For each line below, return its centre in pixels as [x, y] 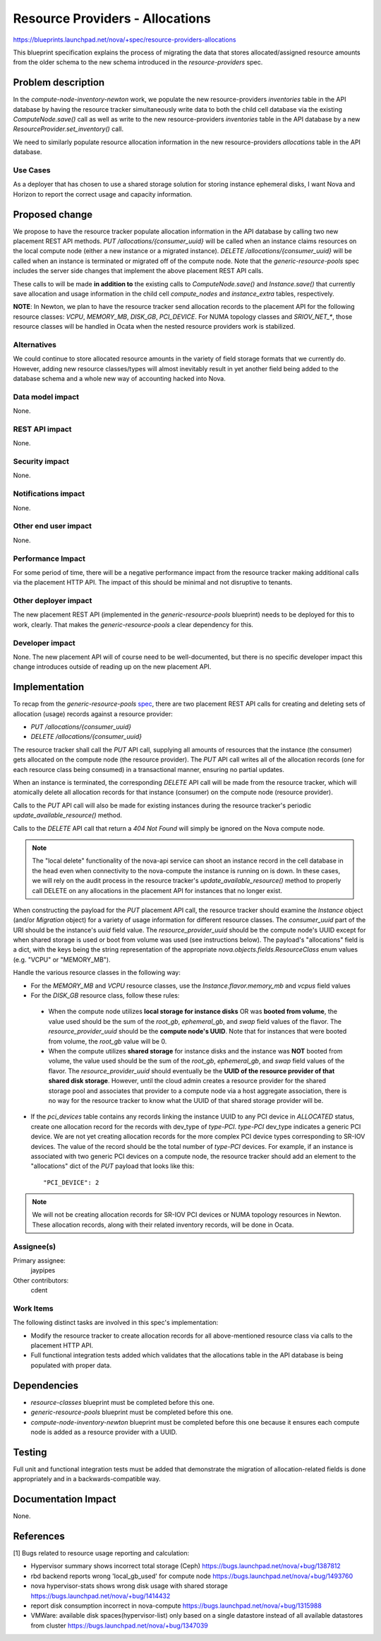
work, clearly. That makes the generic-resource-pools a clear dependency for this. [133, 624]
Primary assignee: [40, 1260]
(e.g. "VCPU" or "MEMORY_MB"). [62, 959]
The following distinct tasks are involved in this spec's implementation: [116, 1323]
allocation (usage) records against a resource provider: [93, 713]
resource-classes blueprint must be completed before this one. [122, 1402]
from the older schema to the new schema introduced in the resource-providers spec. [138, 62]
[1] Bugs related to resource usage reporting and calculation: [101, 1553]
